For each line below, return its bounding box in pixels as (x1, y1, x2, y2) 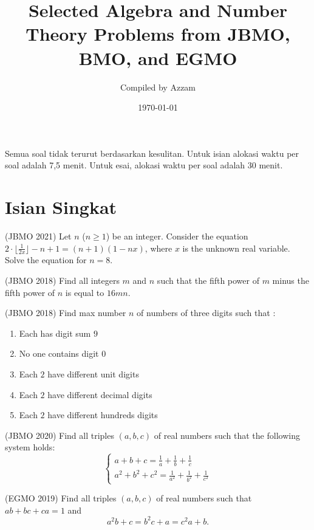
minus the (272, 274, 309, 287)
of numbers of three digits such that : (137, 306, 276, 319)
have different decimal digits (47, 388, 152, 401)
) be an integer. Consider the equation (106, 230, 248, 242)
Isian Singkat (5, 194, 117, 219)
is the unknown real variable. (182, 241, 290, 254)
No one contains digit (19, 347, 99, 360)
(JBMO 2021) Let (5, 230, 72, 242)
